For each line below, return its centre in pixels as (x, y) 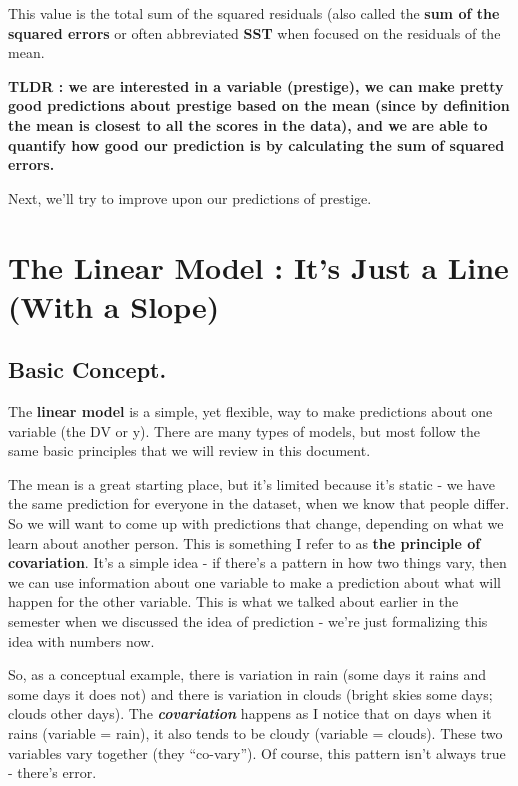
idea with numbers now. (81, 640)
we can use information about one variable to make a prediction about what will (254, 581)
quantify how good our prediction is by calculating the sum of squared (256, 144)
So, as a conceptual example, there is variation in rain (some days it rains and (247, 674)
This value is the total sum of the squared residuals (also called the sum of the (254, 13)
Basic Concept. (87, 369)
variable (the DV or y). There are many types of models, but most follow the (244, 430)
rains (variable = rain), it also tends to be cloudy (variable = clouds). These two (255, 733)
